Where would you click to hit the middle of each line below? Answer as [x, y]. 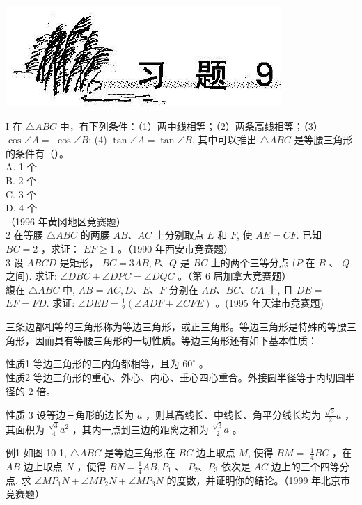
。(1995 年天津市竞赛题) [269, 303]
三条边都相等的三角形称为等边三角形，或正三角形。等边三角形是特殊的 [166, 327]
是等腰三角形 [323, 139]
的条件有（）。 [37, 153]
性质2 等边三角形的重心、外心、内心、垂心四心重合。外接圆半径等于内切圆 [175, 377]
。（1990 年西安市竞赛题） [175, 248]
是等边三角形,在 [140, 452]
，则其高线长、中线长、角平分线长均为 [234, 414]
